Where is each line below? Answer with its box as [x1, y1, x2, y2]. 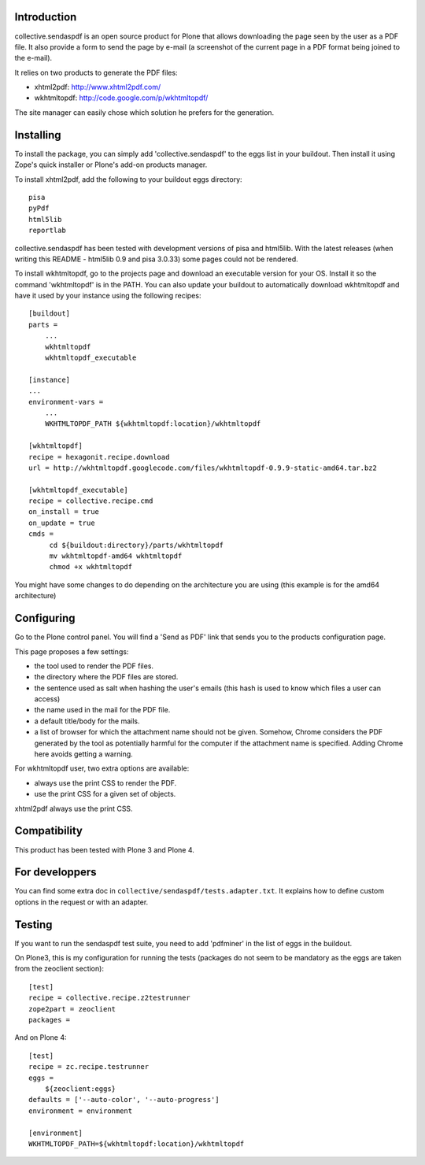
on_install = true [28, 508, 100, 516]
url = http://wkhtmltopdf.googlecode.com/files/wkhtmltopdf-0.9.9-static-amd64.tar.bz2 [28, 463, 378, 472]
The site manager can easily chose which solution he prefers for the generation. [14, 107, 275, 117]
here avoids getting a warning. [34, 749, 133, 759]
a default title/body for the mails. [34, 716, 140, 726]
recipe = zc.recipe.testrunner [28, 1063, 150, 1071]
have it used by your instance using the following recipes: [14, 291, 201, 301]
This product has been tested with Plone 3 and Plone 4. [14, 845, 194, 854]
